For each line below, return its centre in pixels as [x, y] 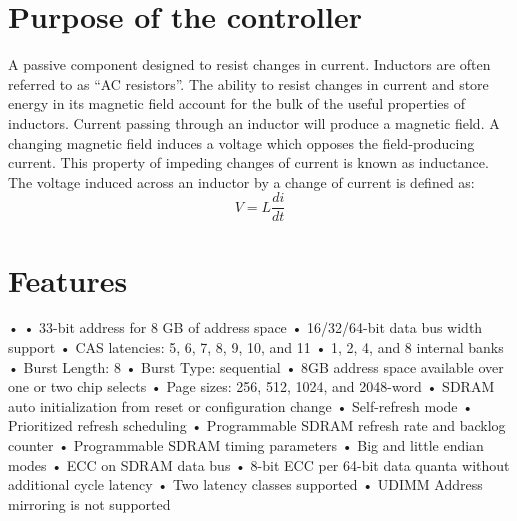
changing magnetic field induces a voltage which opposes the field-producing [241, 142]
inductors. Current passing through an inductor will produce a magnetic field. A [254, 122]
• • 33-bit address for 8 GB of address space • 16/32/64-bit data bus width [245, 327]
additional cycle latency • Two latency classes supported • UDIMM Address [245, 484]
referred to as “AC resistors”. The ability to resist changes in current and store [248, 83]
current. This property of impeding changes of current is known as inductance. [248, 162]
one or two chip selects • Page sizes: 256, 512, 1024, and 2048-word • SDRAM [251, 386]
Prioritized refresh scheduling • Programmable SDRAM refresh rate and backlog [257, 425]
